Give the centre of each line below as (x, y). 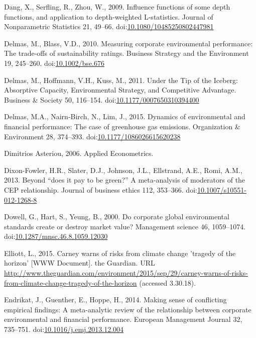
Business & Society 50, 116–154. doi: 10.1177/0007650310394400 (102, 99)
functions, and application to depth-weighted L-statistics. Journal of (109, 16)
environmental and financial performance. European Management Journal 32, (123, 319)
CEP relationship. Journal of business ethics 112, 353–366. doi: (101, 189)
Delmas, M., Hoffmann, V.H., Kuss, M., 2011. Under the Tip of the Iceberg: (121, 80)
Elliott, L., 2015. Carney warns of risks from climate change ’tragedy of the (120, 253)
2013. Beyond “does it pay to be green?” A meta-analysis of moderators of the (125, 180)
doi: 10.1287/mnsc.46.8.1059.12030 (56, 236)
